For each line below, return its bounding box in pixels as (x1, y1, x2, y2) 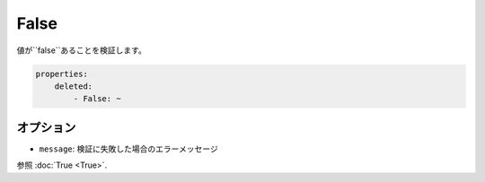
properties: (35, 68, 89, 79)
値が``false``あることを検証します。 (16, 45, 147, 56)
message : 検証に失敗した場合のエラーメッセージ (39, 143, 219, 154)
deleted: (54, 81, 93, 91)
